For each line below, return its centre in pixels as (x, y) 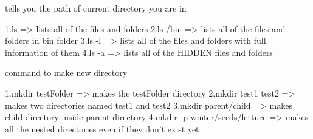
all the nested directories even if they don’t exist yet (102, 128)
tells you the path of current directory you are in (96, 8)
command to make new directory (66, 73)
